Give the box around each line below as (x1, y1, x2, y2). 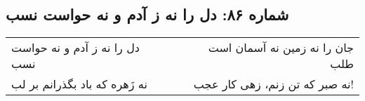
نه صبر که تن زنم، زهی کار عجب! (193, 76, 354, 93)
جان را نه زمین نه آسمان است (208, 39, 354, 56)
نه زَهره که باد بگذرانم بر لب (11, 76, 147, 93)
